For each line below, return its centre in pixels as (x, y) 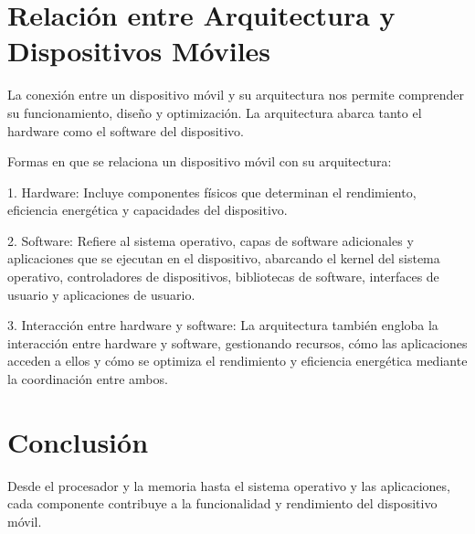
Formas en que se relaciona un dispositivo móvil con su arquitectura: (200, 161)
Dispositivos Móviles (139, 51)
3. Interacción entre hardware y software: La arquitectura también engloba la (223, 325)
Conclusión (78, 441)
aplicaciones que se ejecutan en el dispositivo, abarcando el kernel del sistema (224, 258)
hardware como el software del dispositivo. (126, 130)
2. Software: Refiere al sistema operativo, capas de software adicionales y (211, 240)
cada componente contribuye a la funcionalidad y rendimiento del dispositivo (222, 503)
